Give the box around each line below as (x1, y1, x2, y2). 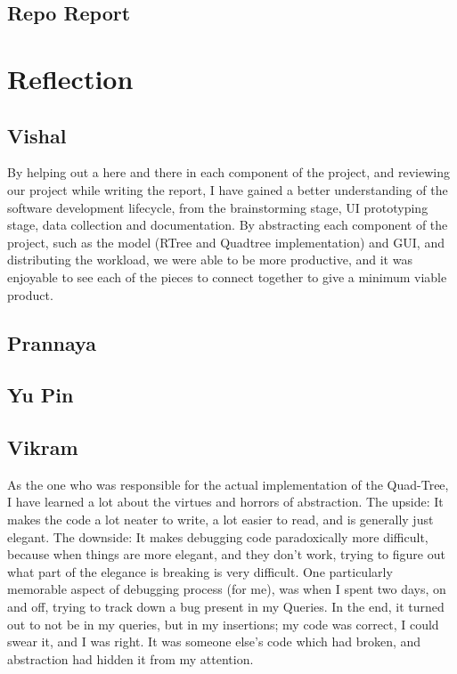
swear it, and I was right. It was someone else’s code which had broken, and (7, 632, 421, 651)
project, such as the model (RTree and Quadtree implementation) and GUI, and (7, 232, 445, 251)
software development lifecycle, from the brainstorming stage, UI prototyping (7, 198, 428, 216)
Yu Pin (7, 381, 74, 409)
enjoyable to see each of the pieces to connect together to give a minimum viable (7, 267, 447, 286)
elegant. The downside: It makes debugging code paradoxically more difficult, (7, 527, 428, 546)
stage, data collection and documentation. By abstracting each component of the (7, 215, 448, 234)
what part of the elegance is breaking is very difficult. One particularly (7, 562, 393, 581)
